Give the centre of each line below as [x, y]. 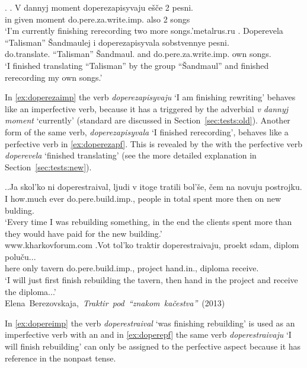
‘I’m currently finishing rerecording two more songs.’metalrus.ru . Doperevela [144, 31]
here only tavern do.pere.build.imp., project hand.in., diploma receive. [132, 268]
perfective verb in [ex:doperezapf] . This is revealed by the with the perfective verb [154, 143]
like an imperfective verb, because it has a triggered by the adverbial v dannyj [146, 108]
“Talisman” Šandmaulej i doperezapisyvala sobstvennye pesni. [117, 42]
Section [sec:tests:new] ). [48, 166]
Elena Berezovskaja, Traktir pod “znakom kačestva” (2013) [115, 303]
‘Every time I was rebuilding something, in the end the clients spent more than [148, 222]
